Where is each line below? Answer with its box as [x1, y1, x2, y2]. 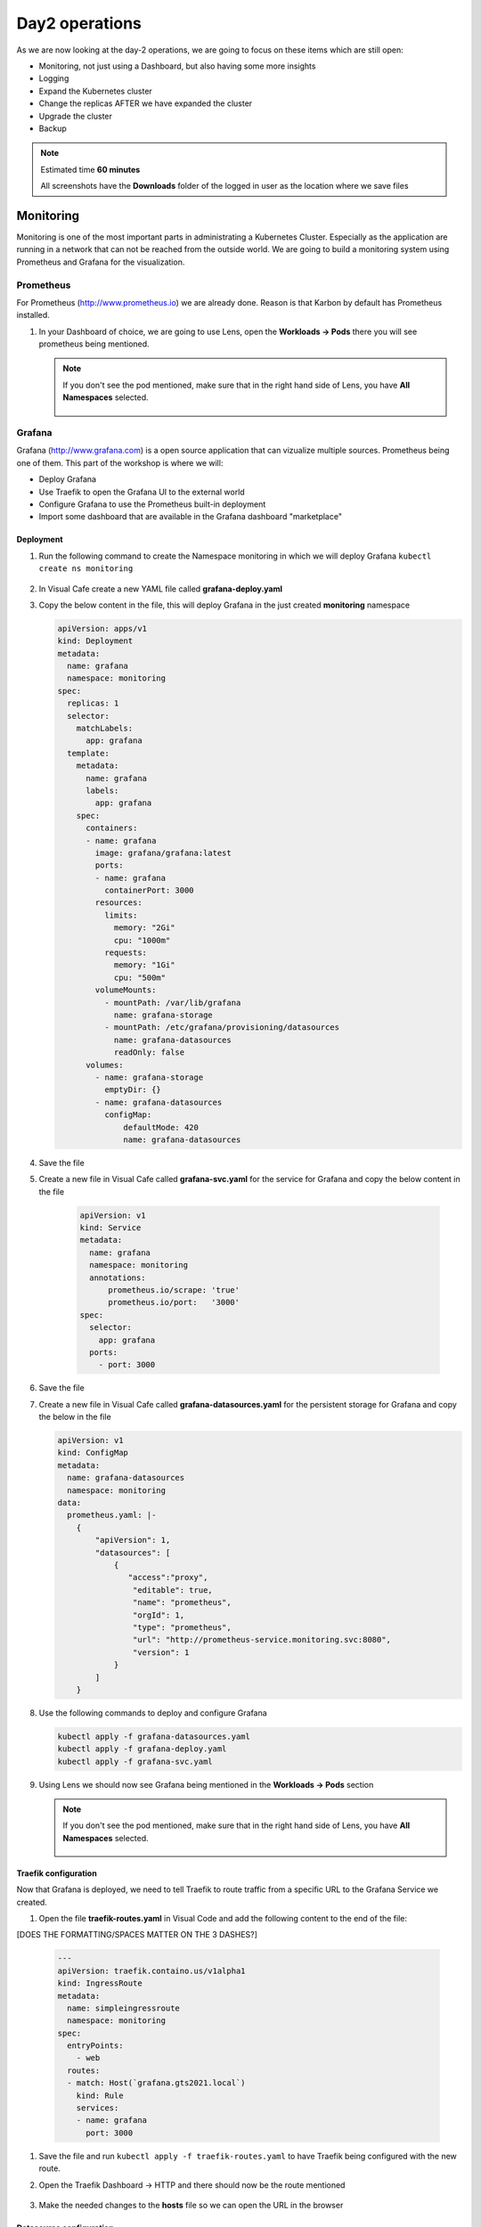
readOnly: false [113, 1048, 185, 1057]
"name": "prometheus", [132, 1597, 232, 1608]
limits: [103, 910, 138, 920]
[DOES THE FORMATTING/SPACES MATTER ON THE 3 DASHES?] [16, 1929, 258, 1940]
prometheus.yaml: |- [67, 1510, 157, 1521]
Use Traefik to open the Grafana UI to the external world [38, 486, 245, 497]
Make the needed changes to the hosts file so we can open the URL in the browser [38, 2199, 344, 2210]
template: [67, 748, 110, 758]
